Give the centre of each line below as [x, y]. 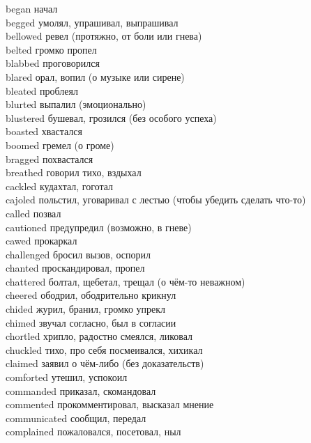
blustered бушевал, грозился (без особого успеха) [111, 117]
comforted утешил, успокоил [67, 377]
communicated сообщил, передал [76, 418]
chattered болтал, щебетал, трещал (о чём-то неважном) [126, 281]
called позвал [33, 213]
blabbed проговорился [53, 63]
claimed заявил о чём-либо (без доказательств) [105, 363]
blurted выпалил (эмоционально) [76, 104]
